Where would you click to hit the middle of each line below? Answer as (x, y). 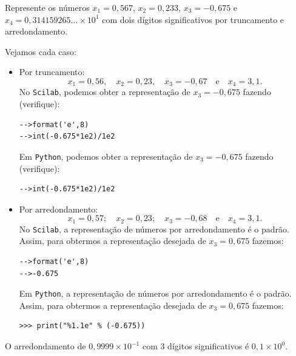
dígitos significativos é (208, 346)
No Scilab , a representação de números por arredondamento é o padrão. (154, 229)
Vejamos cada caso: (41, 51)
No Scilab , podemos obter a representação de (105, 92)
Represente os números (47, 7)
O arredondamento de (45, 346)
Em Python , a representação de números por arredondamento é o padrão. (155, 293)
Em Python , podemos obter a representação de (106, 156)
